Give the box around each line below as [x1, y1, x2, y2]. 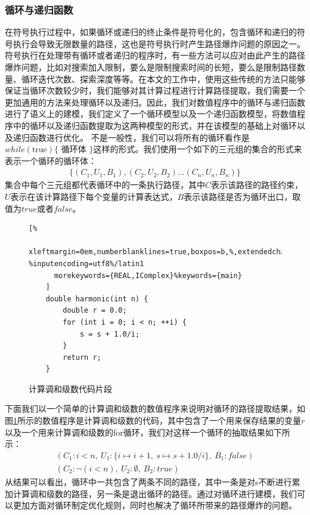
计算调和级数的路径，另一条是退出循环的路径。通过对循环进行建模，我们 [13, 487, 297, 499]
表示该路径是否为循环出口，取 [184, 190, 301, 202]
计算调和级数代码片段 [29, 382, 112, 394]
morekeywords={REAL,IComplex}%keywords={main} [54, 271, 242, 280]
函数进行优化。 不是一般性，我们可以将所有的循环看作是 [29, 131, 250, 143]
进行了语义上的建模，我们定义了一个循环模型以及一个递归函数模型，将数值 [5, 107, 297, 120]
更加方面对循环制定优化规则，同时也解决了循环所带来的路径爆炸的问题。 [13, 499, 297, 511]
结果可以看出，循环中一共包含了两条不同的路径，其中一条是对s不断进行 [13, 475, 292, 488]
